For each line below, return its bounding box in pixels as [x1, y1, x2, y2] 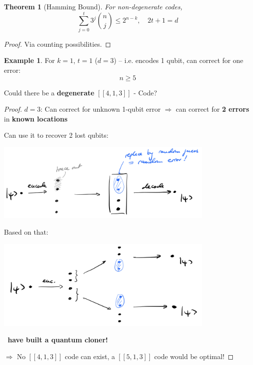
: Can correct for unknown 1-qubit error [40, 104, 161, 114]
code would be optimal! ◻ [154, 351, 234, 361]
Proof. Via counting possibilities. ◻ [4, 38, 111, 49]
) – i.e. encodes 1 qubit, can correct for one [113, 55, 243, 65]
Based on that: [4, 226, 49, 237]
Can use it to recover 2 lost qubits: [4, 130, 109, 140]
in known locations [4, 113, 68, 123]
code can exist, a [65, 351, 115, 361]
